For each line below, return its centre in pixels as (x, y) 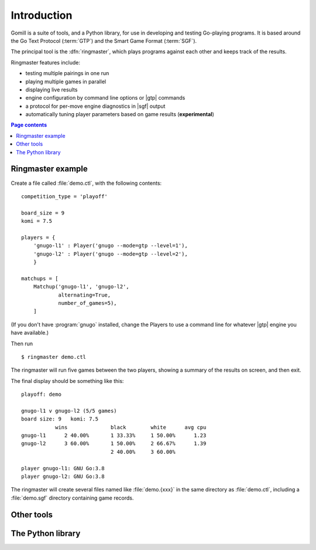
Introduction (42, 15)
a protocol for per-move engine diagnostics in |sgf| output (95, 106)
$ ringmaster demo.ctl (54, 357)
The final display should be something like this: (67, 381)
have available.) (30, 333)
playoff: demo (41, 395)
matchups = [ (40, 278)
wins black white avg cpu (130, 427)
